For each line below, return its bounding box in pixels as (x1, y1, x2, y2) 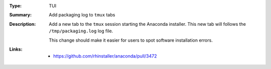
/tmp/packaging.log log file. (49, 28, 113, 34)
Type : (9, 3, 22, 8)
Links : (9, 46, 23, 52)
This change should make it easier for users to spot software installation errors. (49, 37, 213, 43)
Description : (9, 21, 36, 27)
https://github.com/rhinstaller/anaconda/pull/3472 (53, 53, 158, 59)
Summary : (9, 12, 32, 18)
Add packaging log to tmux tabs (49, 12, 115, 18)
